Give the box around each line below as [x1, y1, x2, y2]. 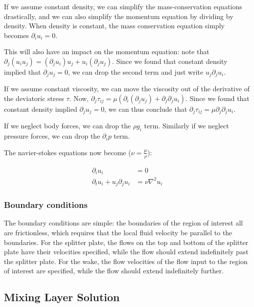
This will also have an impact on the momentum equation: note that [4, 46, 209, 57]
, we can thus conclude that [104, 104, 187, 114]
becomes [4, 30, 29, 40]
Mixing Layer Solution [4, 289, 120, 305]
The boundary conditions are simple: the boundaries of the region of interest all [4, 218, 243, 228]
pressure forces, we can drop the [4, 131, 100, 141]
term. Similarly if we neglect [144, 121, 229, 131]
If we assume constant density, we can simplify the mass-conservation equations [4, 1, 242, 11]
